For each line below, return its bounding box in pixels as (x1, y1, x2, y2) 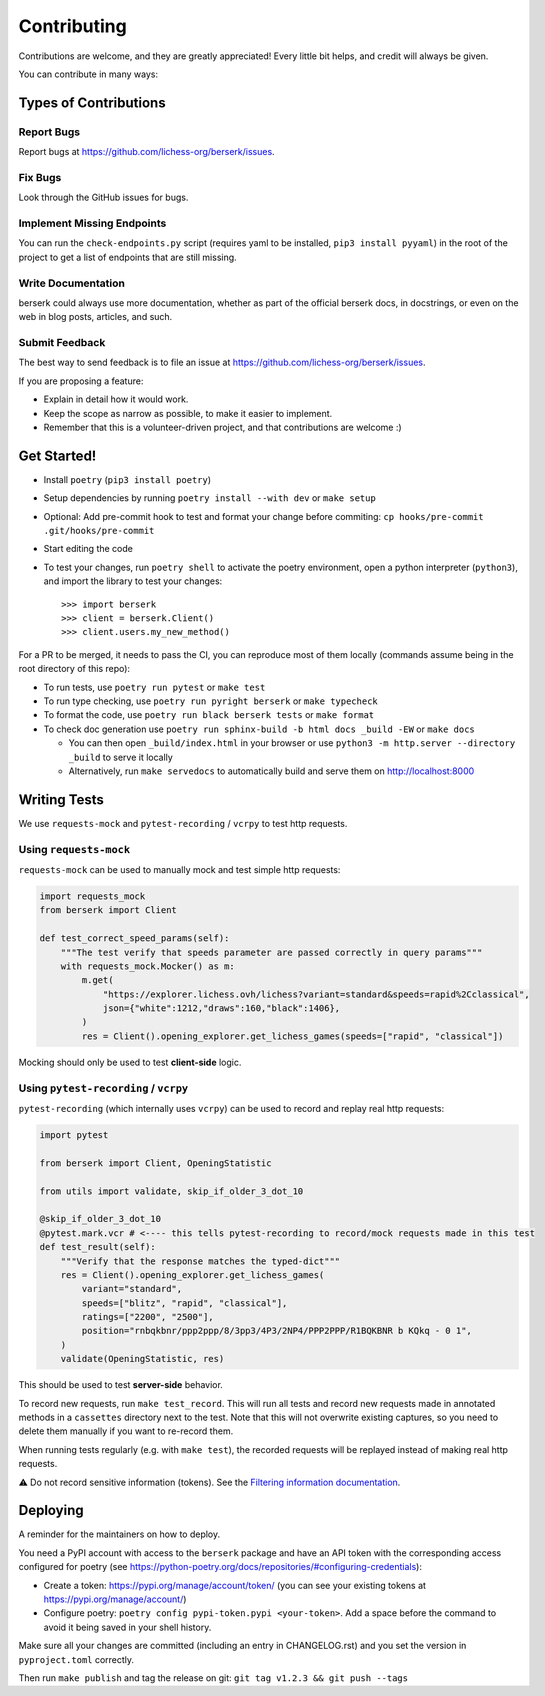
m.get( (81, 975, 114, 986)
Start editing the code (43, 543, 134, 555)
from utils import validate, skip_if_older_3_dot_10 (39, 1185, 304, 1197)
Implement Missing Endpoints (18, 216, 167, 230)
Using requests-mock (18, 842, 131, 856)
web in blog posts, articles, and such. (18, 311, 173, 323)
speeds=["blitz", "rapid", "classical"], (81, 1297, 288, 1309)
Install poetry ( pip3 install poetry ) (43, 473, 212, 485)
